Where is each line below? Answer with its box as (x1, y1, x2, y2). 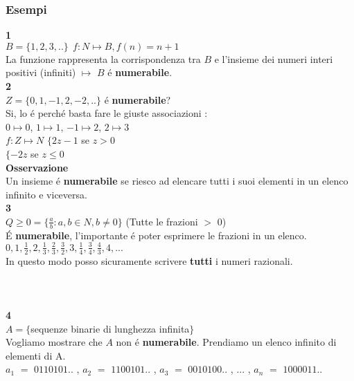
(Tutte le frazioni (125, 214, 198, 228)
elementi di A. (6, 348, 66, 362)
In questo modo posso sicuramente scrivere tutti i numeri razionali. (6, 253, 293, 268)
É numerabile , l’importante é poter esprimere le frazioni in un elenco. (6, 227, 307, 242)
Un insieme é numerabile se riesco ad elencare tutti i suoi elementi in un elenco (6, 174, 348, 188)
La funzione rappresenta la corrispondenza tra (6, 51, 201, 66)
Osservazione (6, 160, 69, 174)
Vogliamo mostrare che (6, 335, 103, 349)
